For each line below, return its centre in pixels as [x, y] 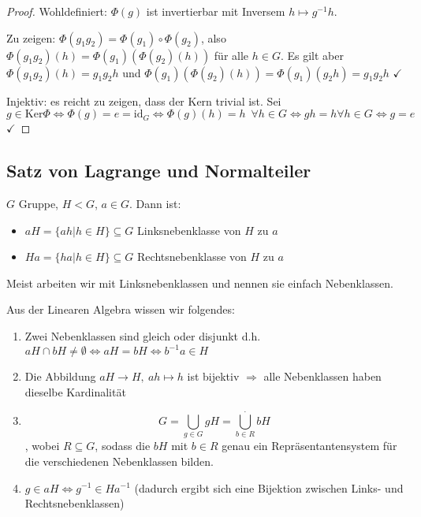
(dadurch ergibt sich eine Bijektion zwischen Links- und [269, 487]
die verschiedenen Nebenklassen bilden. [119, 461]
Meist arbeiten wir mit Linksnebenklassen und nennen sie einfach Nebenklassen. [200, 283]
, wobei [42, 446]
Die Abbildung [60, 376]
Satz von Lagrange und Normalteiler [159, 171]
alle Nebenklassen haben [322, 376]
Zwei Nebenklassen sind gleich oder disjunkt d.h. [143, 335]
